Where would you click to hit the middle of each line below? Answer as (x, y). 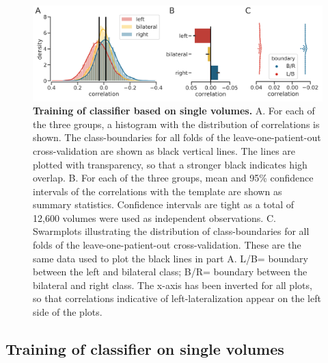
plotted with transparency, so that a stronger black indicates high (170, 164)
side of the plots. (68, 312)
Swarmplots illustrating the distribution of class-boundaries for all (171, 231)
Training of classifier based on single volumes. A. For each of (174, 111)
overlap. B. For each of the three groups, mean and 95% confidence (173, 178)
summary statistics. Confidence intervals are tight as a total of (164, 204)
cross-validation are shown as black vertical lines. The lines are (164, 150)
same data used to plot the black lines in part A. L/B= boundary (170, 258)
